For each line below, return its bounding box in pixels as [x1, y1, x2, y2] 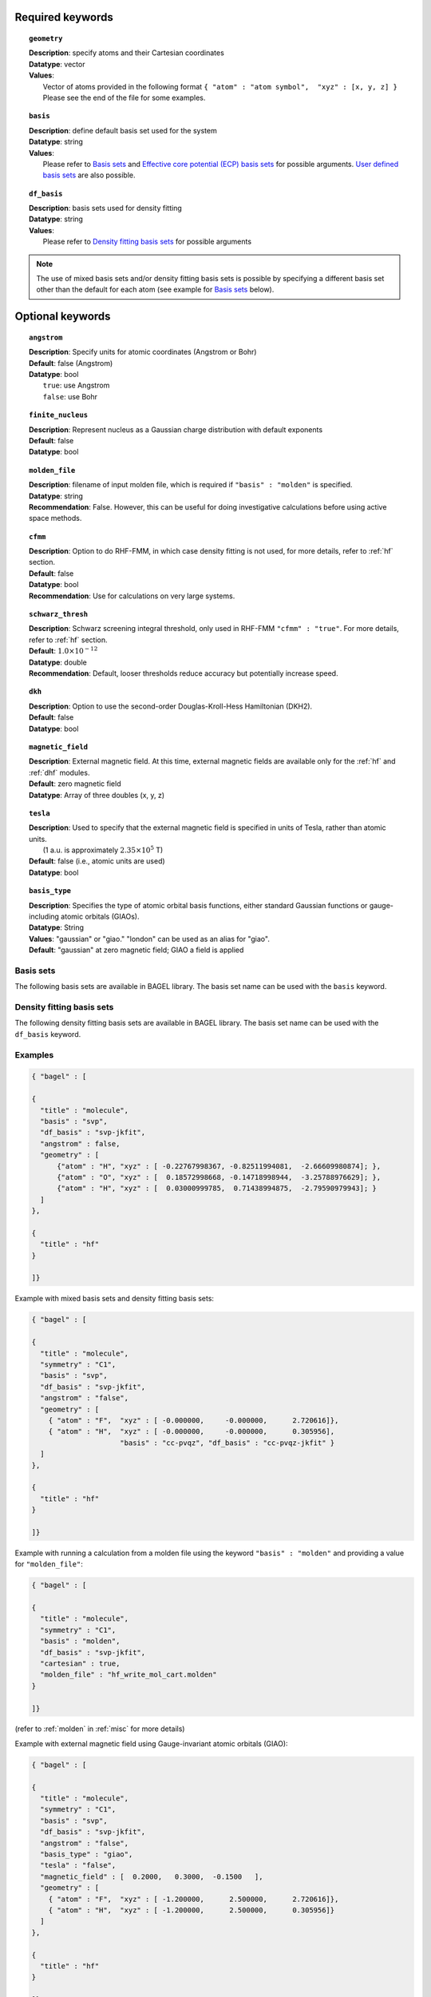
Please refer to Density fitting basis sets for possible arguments [42, 236, 251, 247]
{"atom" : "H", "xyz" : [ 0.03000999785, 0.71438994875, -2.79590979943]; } [57, 1184, 377, 1193]
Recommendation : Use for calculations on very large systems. [29, 591, 235, 601]
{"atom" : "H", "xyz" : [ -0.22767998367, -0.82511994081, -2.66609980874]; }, [57, 1161, 382, 1170]
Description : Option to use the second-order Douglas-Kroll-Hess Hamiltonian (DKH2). [29, 701, 313, 711]
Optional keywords [14, 310, 111, 324]
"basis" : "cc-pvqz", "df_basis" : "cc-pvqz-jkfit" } [120, 1438, 335, 1447]
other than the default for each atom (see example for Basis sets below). [36, 284, 275, 295]
